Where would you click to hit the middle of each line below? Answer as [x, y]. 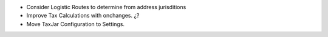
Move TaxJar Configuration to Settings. [75, 24]
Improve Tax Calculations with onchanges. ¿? [83, 16]
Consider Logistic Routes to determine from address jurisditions [106, 7]
